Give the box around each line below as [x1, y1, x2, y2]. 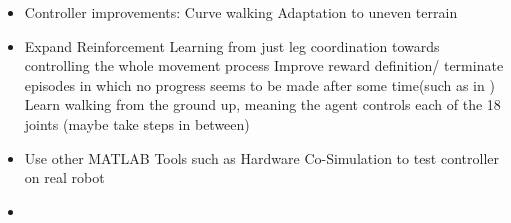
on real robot [24, 167, 105, 188]
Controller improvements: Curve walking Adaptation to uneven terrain [24, 2, 458, 22]
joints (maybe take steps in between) [24, 113, 250, 134]
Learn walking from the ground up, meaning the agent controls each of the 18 [24, 94, 501, 115]
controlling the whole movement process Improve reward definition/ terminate [24, 55, 504, 76]
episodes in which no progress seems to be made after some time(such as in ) [24, 74, 495, 95]
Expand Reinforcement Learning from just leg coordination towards [24, 35, 440, 56]
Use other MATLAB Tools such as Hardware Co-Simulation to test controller [24, 147, 500, 168]
